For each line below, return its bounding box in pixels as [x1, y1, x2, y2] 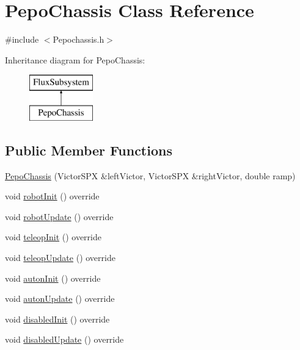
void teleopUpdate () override [5, 251, 115, 264]
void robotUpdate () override [5, 210, 114, 223]
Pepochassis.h [53, 33, 104, 46]
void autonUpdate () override [5, 292, 115, 305]
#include [5, 33, 39, 46]
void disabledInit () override [5, 312, 110, 325]
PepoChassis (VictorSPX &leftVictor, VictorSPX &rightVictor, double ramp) [5, 169, 296, 182]
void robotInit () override [5, 190, 100, 202]
